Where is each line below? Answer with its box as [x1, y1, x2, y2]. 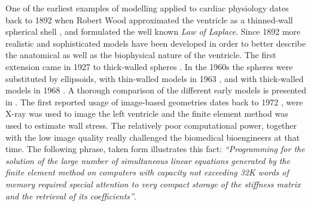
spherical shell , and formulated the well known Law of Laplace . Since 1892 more [5, 25, 301, 38]
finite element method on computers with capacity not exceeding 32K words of [5, 166, 289, 178]
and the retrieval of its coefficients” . [5, 189, 136, 202]
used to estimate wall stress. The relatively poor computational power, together [5, 119, 297, 131]
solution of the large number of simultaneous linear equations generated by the [5, 154, 290, 166]
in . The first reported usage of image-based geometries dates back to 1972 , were [5, 95, 303, 108]
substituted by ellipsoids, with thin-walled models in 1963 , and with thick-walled [5, 72, 304, 84]
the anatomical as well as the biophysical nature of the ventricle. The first [5, 49, 276, 61]
